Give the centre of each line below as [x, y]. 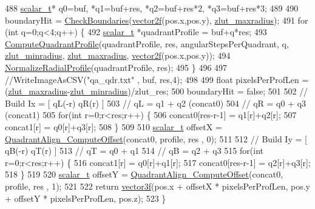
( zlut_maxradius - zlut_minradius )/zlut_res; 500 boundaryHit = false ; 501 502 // [157, 91]
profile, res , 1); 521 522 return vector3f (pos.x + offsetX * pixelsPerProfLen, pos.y [157, 186]
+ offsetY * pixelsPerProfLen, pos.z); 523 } [86, 198]
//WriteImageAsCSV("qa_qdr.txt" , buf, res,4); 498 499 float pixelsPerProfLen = [157, 79]
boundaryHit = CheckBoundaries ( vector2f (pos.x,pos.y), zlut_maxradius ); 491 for [157, 20]
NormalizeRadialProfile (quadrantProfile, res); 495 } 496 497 [116, 67]
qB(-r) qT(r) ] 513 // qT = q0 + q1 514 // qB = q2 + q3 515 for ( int [134, 151]
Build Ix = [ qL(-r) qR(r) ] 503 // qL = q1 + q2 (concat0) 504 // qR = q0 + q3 [156, 103]
